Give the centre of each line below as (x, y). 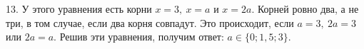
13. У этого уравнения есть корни (79, 9)
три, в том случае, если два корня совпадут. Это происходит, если (150, 22)
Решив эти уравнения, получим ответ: (142, 37)
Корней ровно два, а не (308, 9)
